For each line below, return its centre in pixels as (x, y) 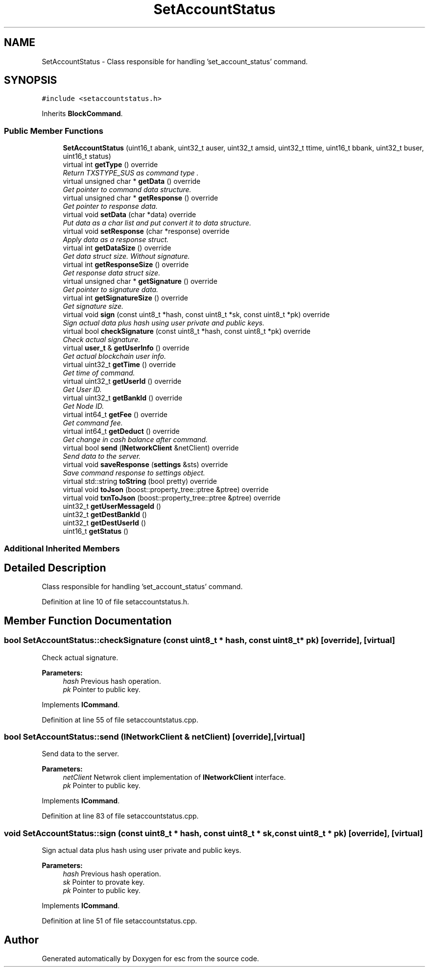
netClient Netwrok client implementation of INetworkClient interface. (174, 777)
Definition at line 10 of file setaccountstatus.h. (115, 602)
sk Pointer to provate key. (104, 882)
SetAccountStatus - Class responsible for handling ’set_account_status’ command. (175, 61)
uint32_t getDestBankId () (105, 515)
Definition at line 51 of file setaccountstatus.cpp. (119, 921)
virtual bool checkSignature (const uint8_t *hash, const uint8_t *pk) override (187, 331)
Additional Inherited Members (62, 548)
